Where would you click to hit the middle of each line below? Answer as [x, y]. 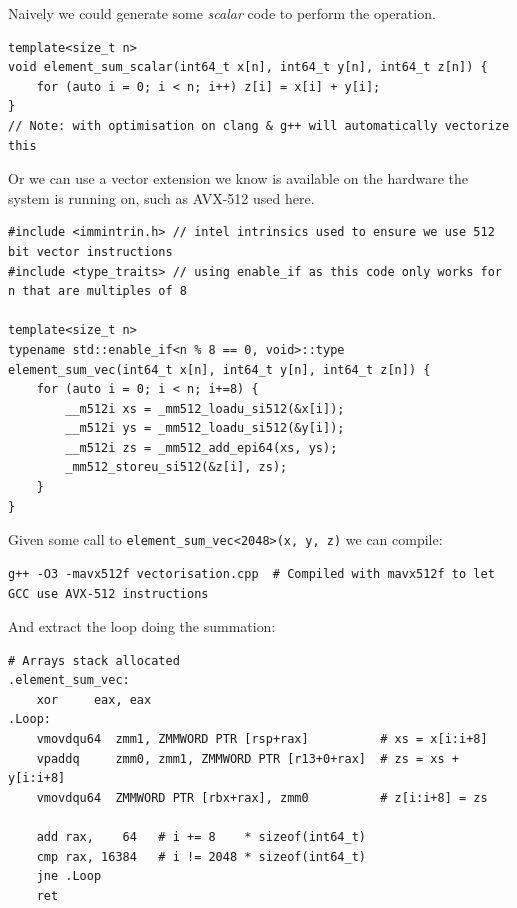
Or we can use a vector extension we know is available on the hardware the [238, 178]
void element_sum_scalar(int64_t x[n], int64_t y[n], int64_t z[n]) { [248, 67]
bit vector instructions [90, 251]
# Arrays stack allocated [94, 660]
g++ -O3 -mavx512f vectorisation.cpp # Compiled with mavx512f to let [251, 573]
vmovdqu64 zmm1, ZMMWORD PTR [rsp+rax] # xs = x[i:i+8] [262, 739]
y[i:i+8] [37, 778]
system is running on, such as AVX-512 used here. [161, 197]
